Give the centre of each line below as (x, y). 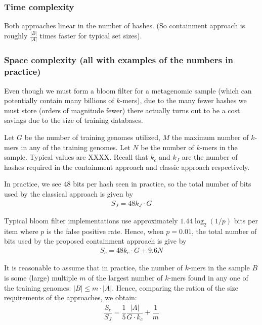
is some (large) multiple (41, 278)
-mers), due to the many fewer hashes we (183, 100)
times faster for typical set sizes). (91, 36)
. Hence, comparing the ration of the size (175, 287)
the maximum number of (210, 137)
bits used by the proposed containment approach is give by (95, 241)
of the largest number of (125, 278)
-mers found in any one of (208, 278)
